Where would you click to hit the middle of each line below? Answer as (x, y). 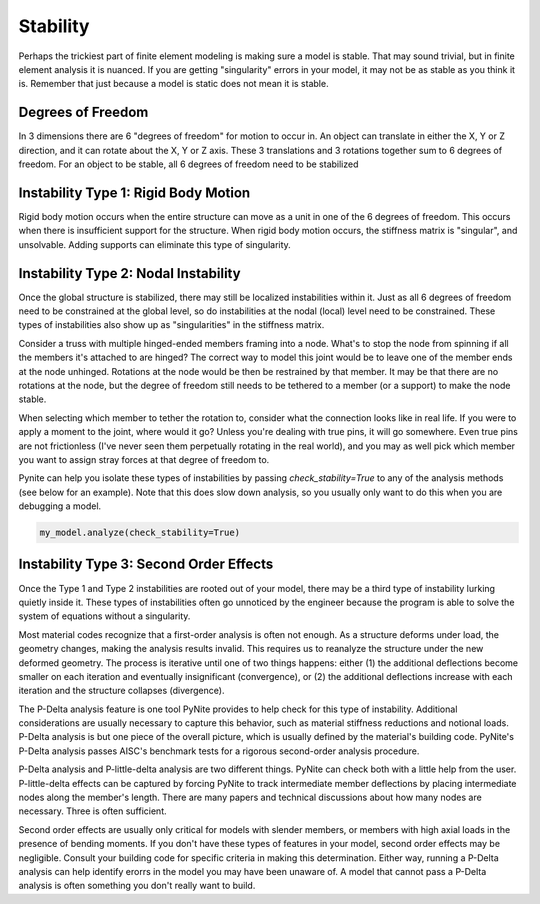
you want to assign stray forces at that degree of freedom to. (144, 459)
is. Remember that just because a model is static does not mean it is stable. (173, 84)
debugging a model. (60, 506)
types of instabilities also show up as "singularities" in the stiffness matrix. (171, 325)
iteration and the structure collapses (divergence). (121, 691)
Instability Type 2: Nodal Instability (129, 273)
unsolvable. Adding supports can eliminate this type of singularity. (155, 244)
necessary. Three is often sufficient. (92, 811)
